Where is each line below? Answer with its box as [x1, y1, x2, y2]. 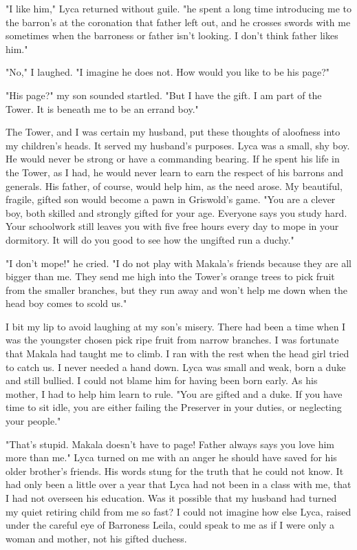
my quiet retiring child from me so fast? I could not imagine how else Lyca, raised [6, 504, 351, 518]
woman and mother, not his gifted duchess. [6, 531, 187, 545]
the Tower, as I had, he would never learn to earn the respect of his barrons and [6, 165, 343, 179]
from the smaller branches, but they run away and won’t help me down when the [6, 282, 347, 297]
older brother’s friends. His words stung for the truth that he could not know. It [6, 463, 344, 478]
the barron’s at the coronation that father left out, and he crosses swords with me [6, 14, 351, 29]
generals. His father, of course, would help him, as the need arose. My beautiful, [6, 178, 343, 193]
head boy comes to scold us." [6, 296, 127, 310]
